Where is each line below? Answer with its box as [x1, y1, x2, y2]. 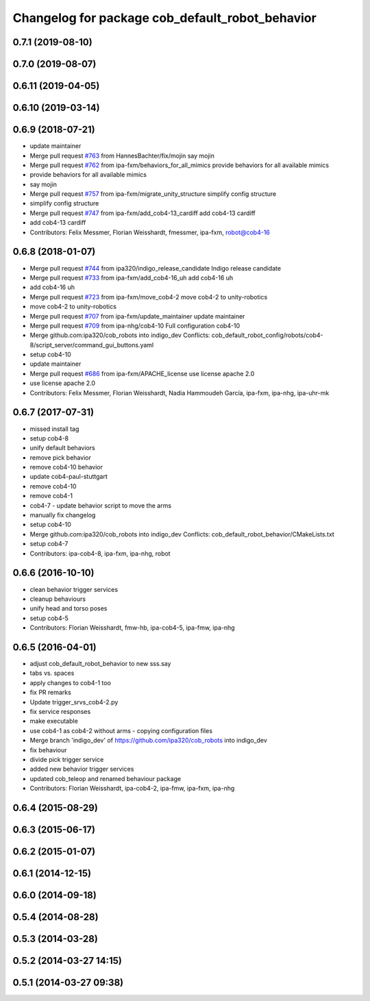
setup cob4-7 [29, 540, 69, 548]
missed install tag [29, 425, 79, 433]
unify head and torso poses [29, 604, 108, 613]
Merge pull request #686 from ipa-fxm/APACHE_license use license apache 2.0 [29, 369, 255, 378]
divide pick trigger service [29, 755, 104, 763]
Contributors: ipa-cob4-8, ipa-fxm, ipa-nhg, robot [29, 549, 171, 558]
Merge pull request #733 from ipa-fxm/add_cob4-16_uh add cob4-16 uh [29, 273, 234, 282]
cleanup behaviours [29, 595, 86, 603]
